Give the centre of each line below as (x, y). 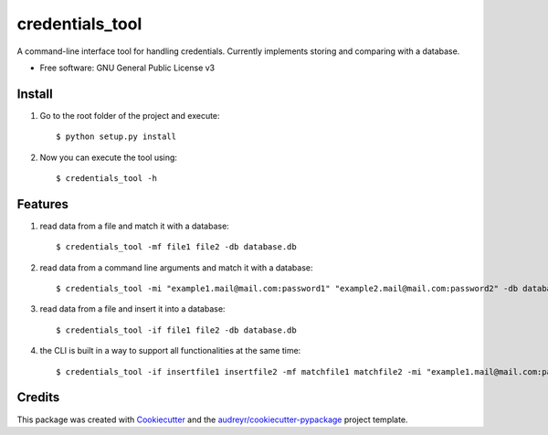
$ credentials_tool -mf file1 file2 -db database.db (176, 247)
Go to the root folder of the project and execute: (130, 115)
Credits (38, 398)
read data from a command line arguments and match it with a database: (177, 267)
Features (42, 204)
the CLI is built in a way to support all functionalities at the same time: (170, 351)
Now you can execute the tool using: (109, 157)
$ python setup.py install (116, 137)
